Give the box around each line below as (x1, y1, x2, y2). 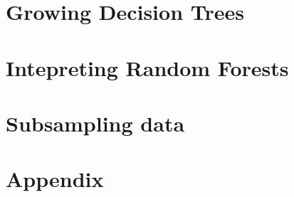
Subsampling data (6, 108, 185, 137)
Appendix (6, 164, 104, 193)
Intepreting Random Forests (6, 53, 289, 82)
